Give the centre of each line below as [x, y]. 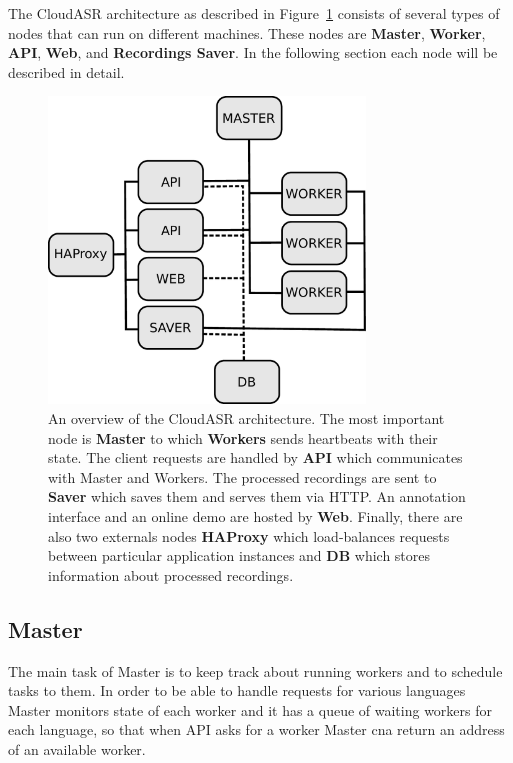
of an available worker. [77, 748]
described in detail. [66, 71]
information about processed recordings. [171, 574]
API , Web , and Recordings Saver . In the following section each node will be [253, 52]
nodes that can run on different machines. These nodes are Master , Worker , [247, 32]
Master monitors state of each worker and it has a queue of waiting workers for [250, 709]
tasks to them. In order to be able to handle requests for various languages [237, 690]
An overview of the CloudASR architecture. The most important [246, 418]
